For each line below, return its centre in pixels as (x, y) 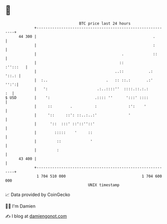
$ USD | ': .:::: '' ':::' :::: (77, 98)
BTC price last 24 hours (105, 23)
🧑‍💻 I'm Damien (20, 206)
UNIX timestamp (104, 185)
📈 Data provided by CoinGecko (38, 195)
